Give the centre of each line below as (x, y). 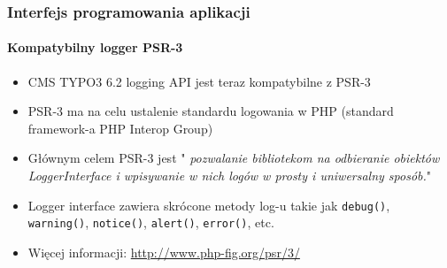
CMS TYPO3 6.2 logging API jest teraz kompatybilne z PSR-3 (199, 81)
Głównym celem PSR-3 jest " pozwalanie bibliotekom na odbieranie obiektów (234, 158)
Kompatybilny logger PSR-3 (95, 47)
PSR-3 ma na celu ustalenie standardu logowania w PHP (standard (211, 111)
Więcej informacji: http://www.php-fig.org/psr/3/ (164, 252)
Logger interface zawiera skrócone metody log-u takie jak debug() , (209, 205)
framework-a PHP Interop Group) (120, 128)
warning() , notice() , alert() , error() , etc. (151, 222)
